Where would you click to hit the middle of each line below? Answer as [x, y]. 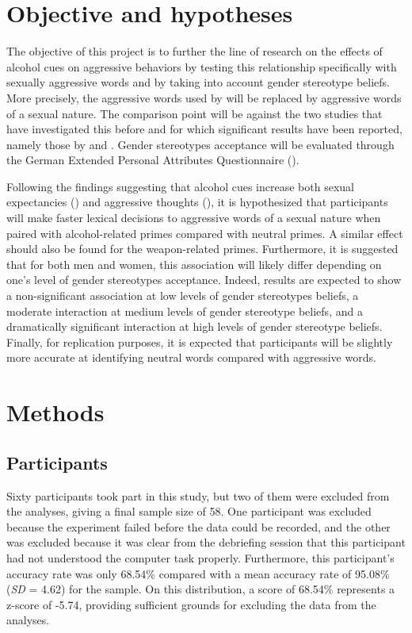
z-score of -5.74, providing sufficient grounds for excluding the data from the [191, 604]
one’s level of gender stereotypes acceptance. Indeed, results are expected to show [204, 280]
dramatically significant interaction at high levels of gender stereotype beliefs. [195, 326]
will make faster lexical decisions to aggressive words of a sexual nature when [194, 218]
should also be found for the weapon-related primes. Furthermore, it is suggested [202, 249]
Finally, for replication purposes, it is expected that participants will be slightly [200, 341]
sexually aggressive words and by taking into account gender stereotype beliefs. [198, 82]
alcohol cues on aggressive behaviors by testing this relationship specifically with [202, 66]
